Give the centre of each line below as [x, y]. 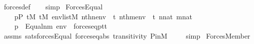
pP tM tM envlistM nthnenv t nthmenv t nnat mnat [103, 16]
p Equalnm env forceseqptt [61, 26]
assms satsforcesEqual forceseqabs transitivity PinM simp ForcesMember [127, 35]
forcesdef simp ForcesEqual [53, 6]
